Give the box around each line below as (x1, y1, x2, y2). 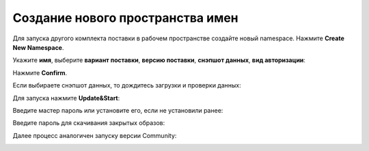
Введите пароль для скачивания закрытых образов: (12, 119, 165, 127)
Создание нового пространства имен (12, 10, 238, 25)
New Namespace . (12, 43, 64, 51)
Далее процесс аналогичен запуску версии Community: (12, 131, 177, 139)
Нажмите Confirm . (12, 68, 68, 77)
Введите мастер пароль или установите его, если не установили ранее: (12, 106, 223, 114)
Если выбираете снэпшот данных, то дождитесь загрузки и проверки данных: (12, 81, 242, 90)
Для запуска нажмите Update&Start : (12, 94, 120, 102)
